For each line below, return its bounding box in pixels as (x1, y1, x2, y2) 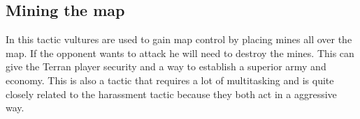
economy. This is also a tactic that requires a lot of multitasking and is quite (6, 72, 334, 87)
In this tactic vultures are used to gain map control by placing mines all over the (6, 32, 352, 47)
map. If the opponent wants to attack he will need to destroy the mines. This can (6, 45, 354, 60)
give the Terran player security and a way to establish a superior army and (6, 59, 326, 74)
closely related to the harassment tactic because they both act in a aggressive (6, 86, 337, 101)
